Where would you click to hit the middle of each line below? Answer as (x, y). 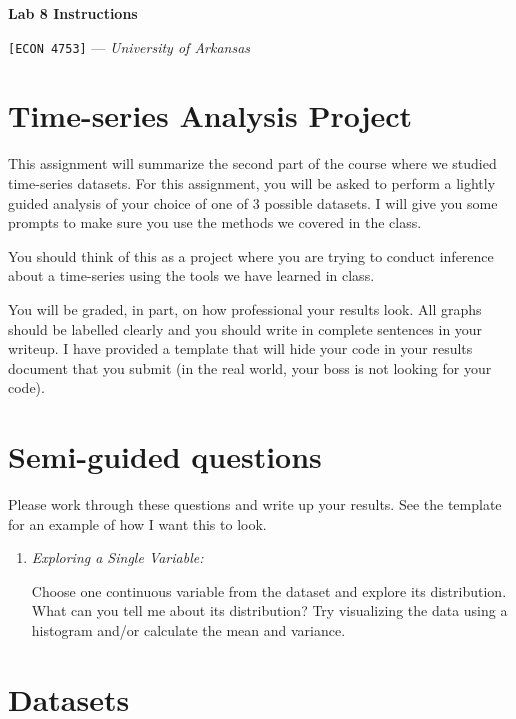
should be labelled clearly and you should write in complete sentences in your (245, 328)
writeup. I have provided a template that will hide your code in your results (240, 348)
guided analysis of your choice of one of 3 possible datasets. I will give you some (253, 202)
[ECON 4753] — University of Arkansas (129, 46)
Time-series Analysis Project (210, 115)
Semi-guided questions (165, 456)
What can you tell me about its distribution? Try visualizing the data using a (269, 610)
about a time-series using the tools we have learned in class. (191, 275)
